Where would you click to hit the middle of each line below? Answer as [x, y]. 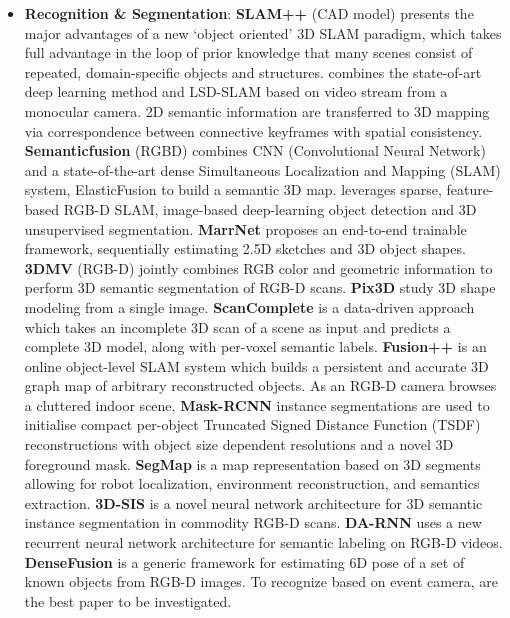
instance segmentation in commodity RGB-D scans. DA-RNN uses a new [253, 522]
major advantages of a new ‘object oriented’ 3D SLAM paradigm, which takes [263, 32]
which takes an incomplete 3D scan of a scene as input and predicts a [237, 326]
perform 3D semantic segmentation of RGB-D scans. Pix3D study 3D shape [260, 287]
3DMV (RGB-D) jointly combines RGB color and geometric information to [258, 267]
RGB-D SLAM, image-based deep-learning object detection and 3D [270, 208]
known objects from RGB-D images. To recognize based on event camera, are [261, 581]
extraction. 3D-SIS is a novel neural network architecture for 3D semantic [253, 502]
